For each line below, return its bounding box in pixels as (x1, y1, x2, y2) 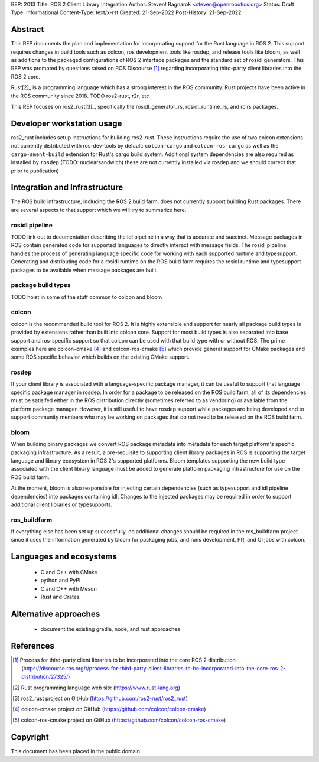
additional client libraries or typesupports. (11, 501, 113, 508)
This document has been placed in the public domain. (11, 747, 142, 754)
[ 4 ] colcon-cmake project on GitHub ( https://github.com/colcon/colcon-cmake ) (12, 706, 206, 713)
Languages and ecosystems (11, 552, 118, 562)
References (11, 641, 54, 651)
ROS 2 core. (11, 73, 41, 80)
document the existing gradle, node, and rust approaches (40, 626, 180, 633)
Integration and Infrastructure (11, 183, 123, 193)
